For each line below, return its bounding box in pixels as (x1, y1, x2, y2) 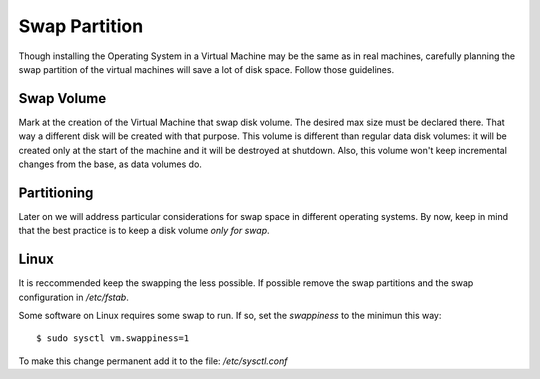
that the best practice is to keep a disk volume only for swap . (18, 225, 270, 237)
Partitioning (18, 184, 94, 201)
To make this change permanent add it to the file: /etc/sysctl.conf (18, 355, 288, 367)
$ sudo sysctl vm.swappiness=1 (36, 333, 190, 344)
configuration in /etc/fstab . (18, 291, 129, 303)
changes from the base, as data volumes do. (18, 158, 202, 170)
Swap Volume (18, 90, 107, 107)
